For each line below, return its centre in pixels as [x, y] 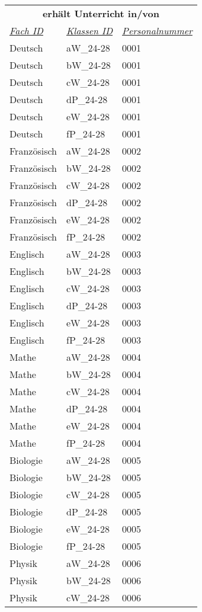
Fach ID [26, 31]
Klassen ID [90, 31]
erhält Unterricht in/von [101, 13]
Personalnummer [157, 31]
